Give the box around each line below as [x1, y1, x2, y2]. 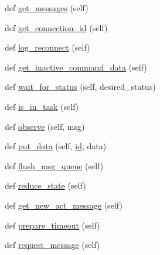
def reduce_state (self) [5, 179, 86, 192]
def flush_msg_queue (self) [5, 159, 104, 172]
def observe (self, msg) [5, 120, 85, 132]
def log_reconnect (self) [5, 41, 90, 53]
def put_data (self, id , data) [5, 140, 107, 152]
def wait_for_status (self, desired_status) [5, 80, 156, 93]
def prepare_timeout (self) [5, 219, 100, 231]
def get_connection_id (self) [5, 21, 108, 33]
